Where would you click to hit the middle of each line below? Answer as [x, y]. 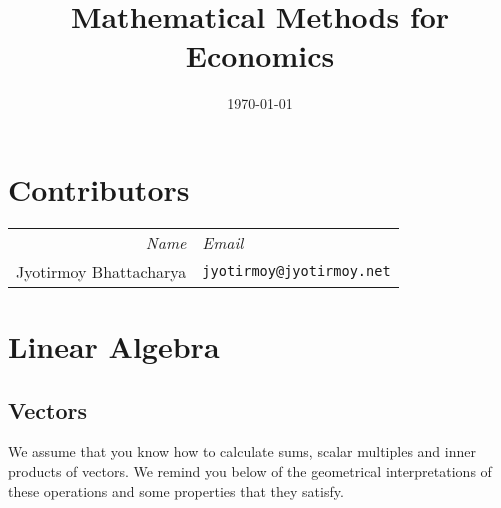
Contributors [99, 188]
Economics [260, 55]
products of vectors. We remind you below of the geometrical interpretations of [250, 471]
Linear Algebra [114, 346]
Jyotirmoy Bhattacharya [101, 271]
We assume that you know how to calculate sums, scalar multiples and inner [242, 451]
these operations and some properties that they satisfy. [176, 490]
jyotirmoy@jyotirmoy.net [296, 271]
